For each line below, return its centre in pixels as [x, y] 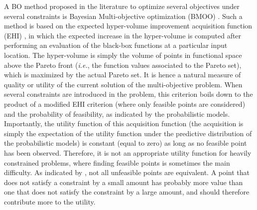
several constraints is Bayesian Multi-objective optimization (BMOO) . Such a [123, 16]
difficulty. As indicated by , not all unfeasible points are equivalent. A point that [127, 172]
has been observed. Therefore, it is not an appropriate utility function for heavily [128, 152]
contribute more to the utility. [50, 201]
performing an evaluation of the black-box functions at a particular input [116, 45]
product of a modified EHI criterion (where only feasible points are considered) [125, 104]
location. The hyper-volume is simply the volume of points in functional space [123, 55]
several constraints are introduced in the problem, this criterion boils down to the [128, 94]
